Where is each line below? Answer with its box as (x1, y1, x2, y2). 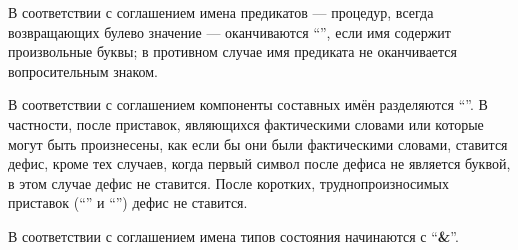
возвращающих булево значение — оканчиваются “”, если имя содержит (8, 21, 451, 42)
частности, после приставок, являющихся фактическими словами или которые (8, 113, 484, 134)
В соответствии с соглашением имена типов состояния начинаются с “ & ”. (8, 225, 459, 246)
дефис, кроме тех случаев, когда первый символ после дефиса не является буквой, (8, 153, 511, 174)
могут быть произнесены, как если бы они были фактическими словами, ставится (8, 133, 508, 154)
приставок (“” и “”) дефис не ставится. (8, 192, 248, 213)
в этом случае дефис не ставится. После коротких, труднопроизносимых (8, 172, 450, 193)
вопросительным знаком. (8, 60, 158, 81)
